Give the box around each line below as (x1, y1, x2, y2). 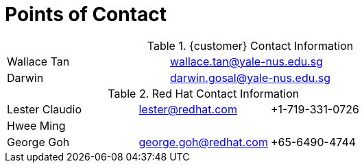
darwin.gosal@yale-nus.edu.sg (170, 70, 331, 85)
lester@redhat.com (138, 102, 237, 116)
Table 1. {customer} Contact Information (147, 38, 354, 53)
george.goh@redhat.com (138, 135, 268, 149)
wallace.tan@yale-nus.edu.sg (170, 54, 323, 68)
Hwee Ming (7, 118, 66, 132)
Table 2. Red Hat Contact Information (108, 86, 300, 100)
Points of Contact (5, 3, 167, 26)
